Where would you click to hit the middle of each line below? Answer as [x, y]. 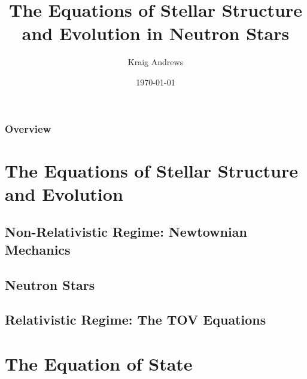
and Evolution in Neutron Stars [156, 33]
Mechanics [38, 249]
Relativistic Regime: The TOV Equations [136, 320]
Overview [28, 128]
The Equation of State [99, 363]
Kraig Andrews [156, 62]
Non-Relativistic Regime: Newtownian [126, 232]
